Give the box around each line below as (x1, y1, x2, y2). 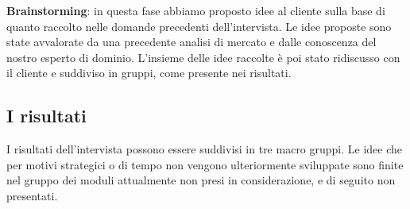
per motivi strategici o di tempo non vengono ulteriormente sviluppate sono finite (6, 156, 404, 172)
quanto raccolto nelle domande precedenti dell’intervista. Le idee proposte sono (6, 17, 392, 34)
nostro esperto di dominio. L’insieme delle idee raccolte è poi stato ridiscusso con (6, 48, 400, 65)
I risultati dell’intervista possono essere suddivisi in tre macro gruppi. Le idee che (6, 141, 403, 157)
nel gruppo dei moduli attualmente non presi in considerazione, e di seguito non (6, 172, 396, 188)
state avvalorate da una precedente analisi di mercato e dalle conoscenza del (6, 33, 377, 50)
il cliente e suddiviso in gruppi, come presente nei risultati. (6, 64, 292, 81)
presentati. (6, 187, 58, 203)
